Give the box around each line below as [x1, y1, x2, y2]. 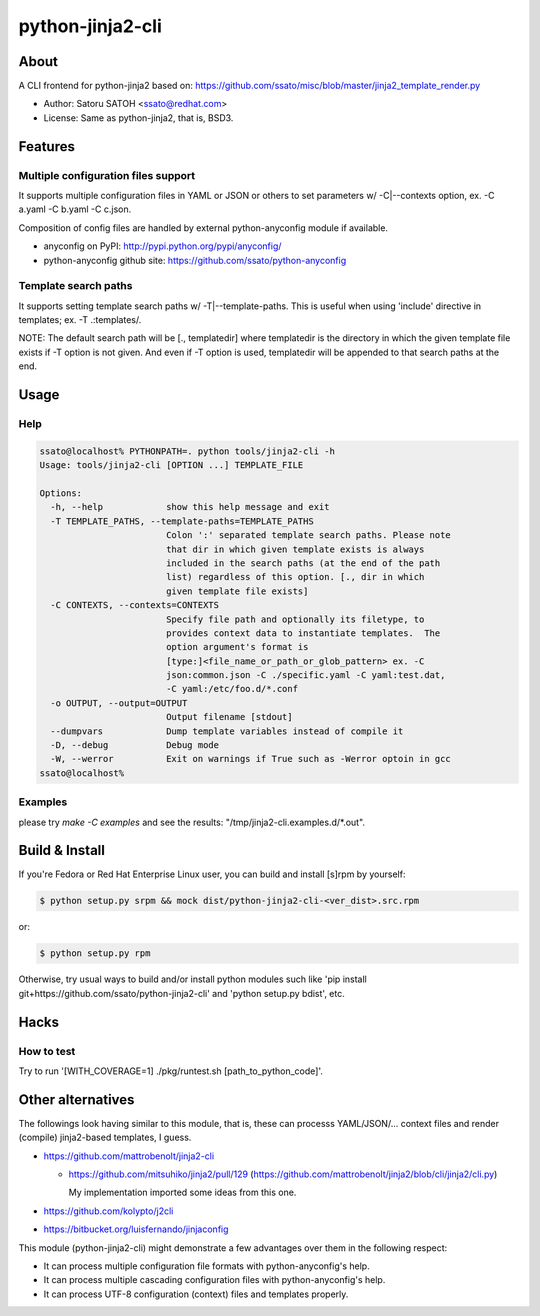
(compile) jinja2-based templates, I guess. [18, 1131, 192, 1144]
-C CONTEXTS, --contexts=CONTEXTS [50, 600, 220, 611]
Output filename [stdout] [165, 711, 294, 723]
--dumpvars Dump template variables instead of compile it [50, 725, 404, 737]
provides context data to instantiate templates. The [165, 627, 441, 639]
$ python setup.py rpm [39, 948, 151, 959]
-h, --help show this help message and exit [50, 501, 330, 513]
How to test [18, 1044, 76, 1058]
